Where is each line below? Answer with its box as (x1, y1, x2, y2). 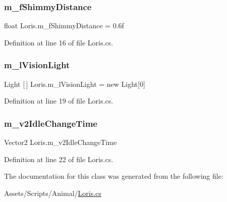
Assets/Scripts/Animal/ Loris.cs (4, 187, 101, 198)
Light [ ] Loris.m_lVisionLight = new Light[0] (4, 78, 145, 89)
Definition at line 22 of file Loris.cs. (4, 154, 113, 164)
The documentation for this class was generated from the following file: (4, 171, 223, 181)
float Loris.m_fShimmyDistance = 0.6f (4, 20, 124, 31)
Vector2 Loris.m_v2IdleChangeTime (4, 137, 117, 147)
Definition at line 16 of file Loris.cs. (4, 37, 113, 47)
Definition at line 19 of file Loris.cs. (4, 95, 113, 106)
